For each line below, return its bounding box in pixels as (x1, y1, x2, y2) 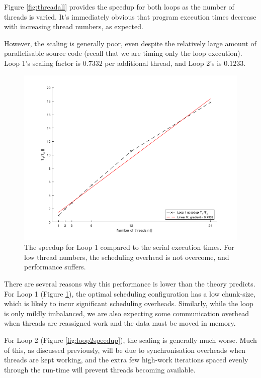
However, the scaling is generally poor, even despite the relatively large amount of (4, 38, 256, 48)
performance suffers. (24, 261, 86, 272)
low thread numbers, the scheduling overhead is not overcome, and (24, 251, 229, 262)
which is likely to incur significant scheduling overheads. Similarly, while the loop (4, 298, 253, 309)
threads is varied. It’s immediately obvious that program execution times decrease (4, 11, 256, 22)
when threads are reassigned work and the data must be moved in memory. (4, 318, 236, 328)
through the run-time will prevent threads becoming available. (4, 364, 196, 374)
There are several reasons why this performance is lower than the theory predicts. (4, 278, 255, 289)
